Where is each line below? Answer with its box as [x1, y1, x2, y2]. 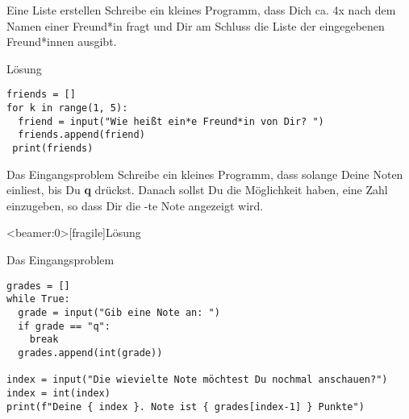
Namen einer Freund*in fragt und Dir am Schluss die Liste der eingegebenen [6, 17, 385, 34]
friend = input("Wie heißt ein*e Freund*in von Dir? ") [18, 115, 324, 127]
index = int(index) [6, 387, 111, 399]
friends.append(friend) [18, 129, 145, 141]
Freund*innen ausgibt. [6, 33, 117, 50]
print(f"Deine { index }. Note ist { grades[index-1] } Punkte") [6, 400, 365, 413]
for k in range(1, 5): [6, 102, 128, 114]
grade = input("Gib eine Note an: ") [18, 306, 220, 318]
